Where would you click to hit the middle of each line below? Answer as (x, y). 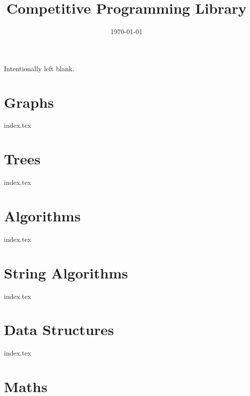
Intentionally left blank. (39, 68)
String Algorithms (66, 272)
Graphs (29, 102)
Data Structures (59, 329)
